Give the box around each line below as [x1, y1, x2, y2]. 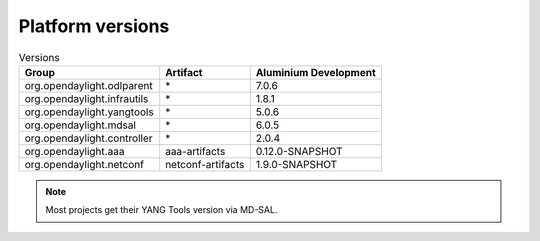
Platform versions [18, 15, 170, 37]
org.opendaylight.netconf [24, 157, 145, 171]
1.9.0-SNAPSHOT [255, 157, 338, 171]
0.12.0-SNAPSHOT [255, 144, 344, 158]
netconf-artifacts [165, 157, 245, 171]
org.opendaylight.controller [24, 131, 154, 145]
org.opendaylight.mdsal [24, 118, 137, 132]
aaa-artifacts [165, 144, 226, 158]
